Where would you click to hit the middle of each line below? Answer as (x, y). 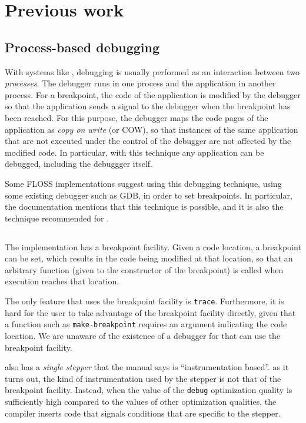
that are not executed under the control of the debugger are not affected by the (148, 141)
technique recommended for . (57, 218)
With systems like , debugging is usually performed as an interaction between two (152, 71)
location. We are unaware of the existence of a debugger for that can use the (143, 335)
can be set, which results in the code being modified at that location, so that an (149, 258)
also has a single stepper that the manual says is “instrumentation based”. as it (147, 367)
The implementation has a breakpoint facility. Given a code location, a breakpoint (153, 246)
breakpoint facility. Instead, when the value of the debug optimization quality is (149, 390)
